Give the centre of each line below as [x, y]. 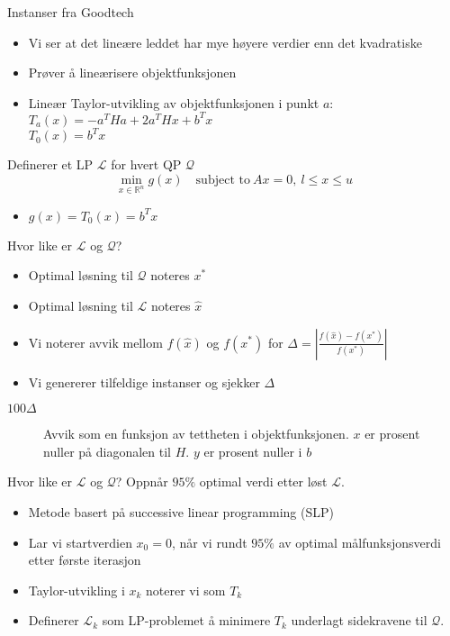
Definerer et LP [50, 164]
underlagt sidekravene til [359, 620]
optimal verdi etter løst [263, 482]
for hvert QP [146, 164]
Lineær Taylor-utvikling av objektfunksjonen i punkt [174, 102]
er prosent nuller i [253, 451]
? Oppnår [142, 482]
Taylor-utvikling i [76, 590]
